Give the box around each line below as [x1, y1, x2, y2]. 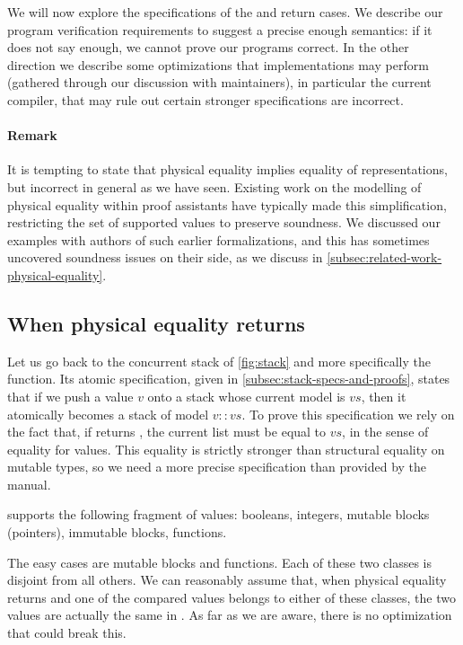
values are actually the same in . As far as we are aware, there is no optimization [7, 605, 452, 624]
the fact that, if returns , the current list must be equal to [7, 422, 327, 441]
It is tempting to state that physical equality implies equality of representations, [7, 160, 448, 179]
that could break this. [7, 623, 127, 642]
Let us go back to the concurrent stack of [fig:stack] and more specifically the [7, 351, 431, 370]
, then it [361, 386, 406, 405]
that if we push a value [7, 386, 134, 405]
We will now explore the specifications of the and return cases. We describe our [7, 3, 443, 21]
